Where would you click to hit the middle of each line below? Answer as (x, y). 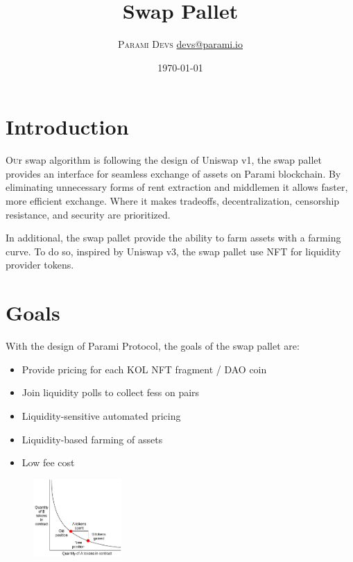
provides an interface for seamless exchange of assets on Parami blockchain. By (173, 173)
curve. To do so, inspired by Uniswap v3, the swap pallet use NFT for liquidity (173, 251)
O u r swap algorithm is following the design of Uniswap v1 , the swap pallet (164, 160)
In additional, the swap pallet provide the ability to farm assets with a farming (173, 238)
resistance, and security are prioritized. (88, 214)
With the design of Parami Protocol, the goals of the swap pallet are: (153, 346)
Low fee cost (48, 462)
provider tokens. (40, 265)
